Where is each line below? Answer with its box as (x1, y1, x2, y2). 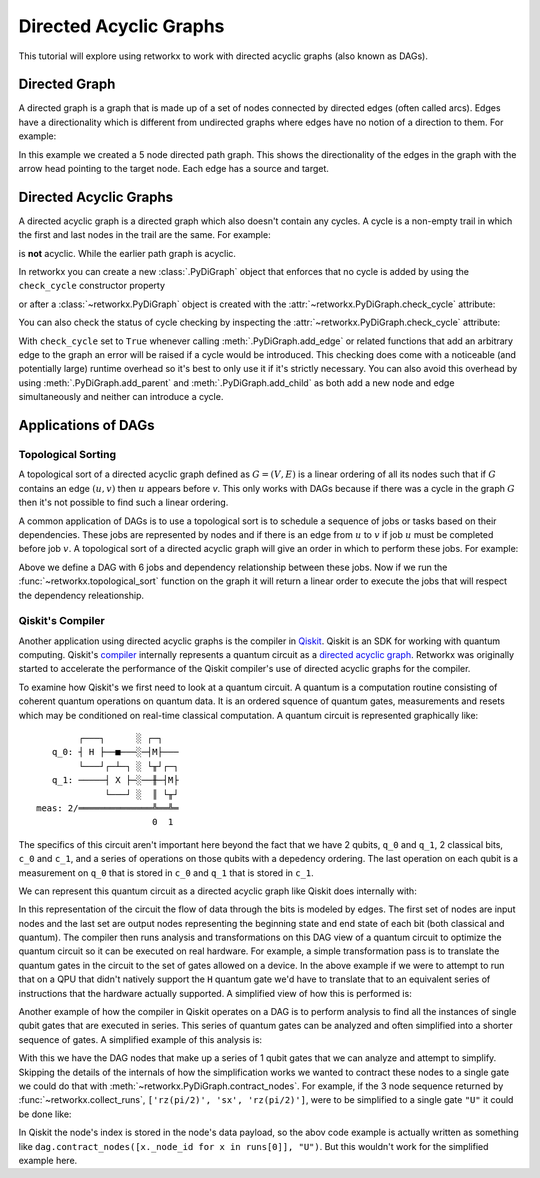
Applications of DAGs (18, 417, 155, 434)
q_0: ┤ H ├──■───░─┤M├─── (51, 746, 179, 758)
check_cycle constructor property (18, 280, 165, 292)
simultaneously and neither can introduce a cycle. (18, 391, 224, 403)
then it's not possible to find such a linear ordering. (18, 496, 229, 509)
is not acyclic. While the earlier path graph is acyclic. (18, 247, 237, 259)
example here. (18, 1154, 78, 1166)
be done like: (18, 1108, 72, 1120)
